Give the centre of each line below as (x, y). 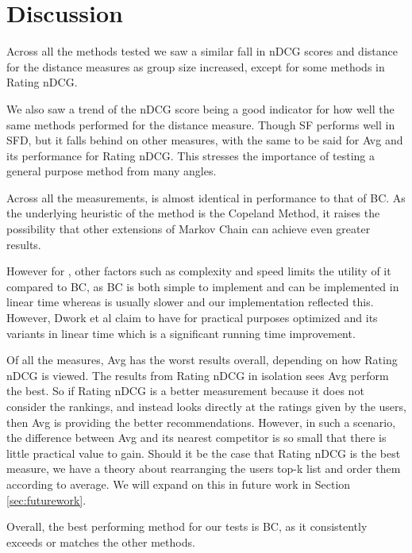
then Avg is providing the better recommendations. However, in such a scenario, (201, 422)
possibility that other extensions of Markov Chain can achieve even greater (189, 229)
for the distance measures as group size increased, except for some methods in (196, 66)
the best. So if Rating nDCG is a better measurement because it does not (185, 391)
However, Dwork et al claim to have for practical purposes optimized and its (192, 318)
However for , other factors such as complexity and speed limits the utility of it (199, 271)
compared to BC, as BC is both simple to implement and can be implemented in (203, 286)
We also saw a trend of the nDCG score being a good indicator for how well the (200, 108)
